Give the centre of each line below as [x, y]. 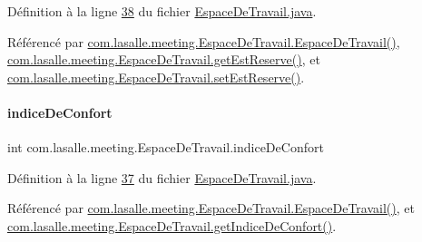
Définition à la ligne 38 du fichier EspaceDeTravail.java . [162, 11]
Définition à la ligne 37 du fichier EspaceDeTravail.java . [162, 177]
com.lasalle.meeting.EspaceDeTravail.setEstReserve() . [156, 77]
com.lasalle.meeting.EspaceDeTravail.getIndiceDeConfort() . [172, 225]
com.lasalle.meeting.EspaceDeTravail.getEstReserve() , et [164, 59]
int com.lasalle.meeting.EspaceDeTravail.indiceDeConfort [166, 147]
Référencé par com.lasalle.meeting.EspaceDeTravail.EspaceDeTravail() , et [211, 208]
